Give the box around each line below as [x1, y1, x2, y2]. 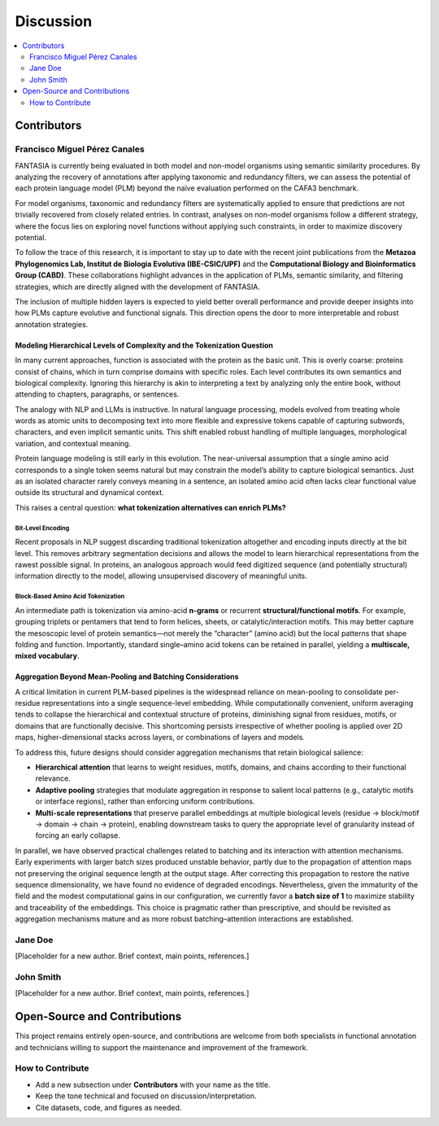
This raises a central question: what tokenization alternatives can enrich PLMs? [15, 502, 286, 512]
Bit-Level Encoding [15, 524, 70, 532]
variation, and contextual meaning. [15, 438, 132, 448]
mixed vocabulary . [15, 651, 80, 661]
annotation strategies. [15, 319, 89, 329]
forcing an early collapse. [35, 830, 121, 840]
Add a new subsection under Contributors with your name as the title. [35, 1080, 271, 1089]
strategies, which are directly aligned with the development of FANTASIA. [15, 282, 260, 291]
